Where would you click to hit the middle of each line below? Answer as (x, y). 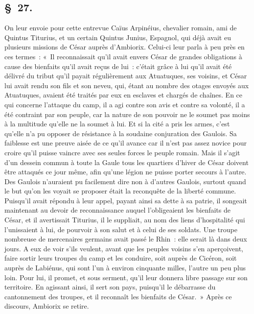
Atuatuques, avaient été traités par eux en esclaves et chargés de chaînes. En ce (124, 95)
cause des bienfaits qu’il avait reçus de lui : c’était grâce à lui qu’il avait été (118, 66)
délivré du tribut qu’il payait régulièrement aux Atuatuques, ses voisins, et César (126, 76)
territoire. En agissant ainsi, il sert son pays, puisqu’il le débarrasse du (110, 287)
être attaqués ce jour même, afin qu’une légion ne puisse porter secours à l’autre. (126, 172)
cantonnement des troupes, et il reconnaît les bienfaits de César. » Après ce (118, 296)
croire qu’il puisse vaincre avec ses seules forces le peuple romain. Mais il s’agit (122, 152)
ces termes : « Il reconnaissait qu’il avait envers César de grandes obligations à (123, 56)
